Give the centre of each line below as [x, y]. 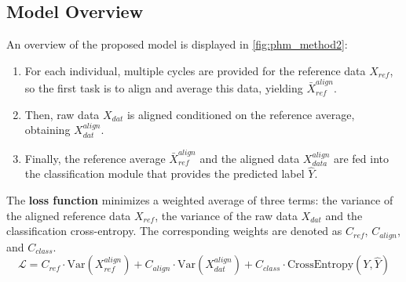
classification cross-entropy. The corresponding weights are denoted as [174, 231]
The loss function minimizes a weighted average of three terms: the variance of [200, 200]
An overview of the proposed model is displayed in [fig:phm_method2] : [177, 44]
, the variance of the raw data [226, 215]
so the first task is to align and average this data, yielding [164, 88]
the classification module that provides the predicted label [165, 174]
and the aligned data [250, 158]
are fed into [361, 158]
